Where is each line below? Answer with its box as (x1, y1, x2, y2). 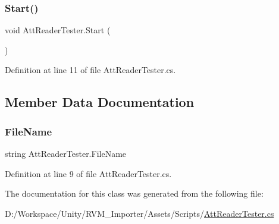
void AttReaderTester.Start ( (5, 24, 111, 36)
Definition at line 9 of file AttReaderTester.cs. (5, 167, 172, 179)
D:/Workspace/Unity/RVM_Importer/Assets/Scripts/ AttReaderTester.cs (5, 207, 274, 219)
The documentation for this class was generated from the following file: (5, 187, 264, 200)
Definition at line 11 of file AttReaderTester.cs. (5, 64, 176, 76)
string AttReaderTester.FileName (5, 147, 127, 159)
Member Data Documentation (5, 93, 195, 111)
